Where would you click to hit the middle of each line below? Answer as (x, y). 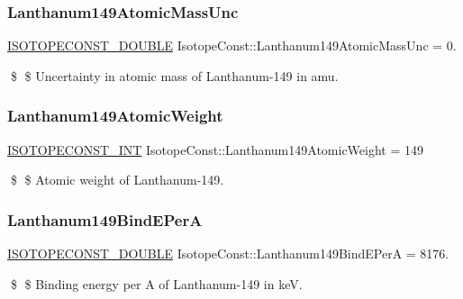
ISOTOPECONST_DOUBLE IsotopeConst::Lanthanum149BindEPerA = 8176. (228, 254)
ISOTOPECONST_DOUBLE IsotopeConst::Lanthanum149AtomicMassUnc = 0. (232, 45)
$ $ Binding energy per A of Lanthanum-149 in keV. (156, 283)
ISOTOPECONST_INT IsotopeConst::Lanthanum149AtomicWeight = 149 (215, 149)
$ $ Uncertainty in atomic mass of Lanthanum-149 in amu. (174, 75)
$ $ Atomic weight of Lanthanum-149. (117, 180)
